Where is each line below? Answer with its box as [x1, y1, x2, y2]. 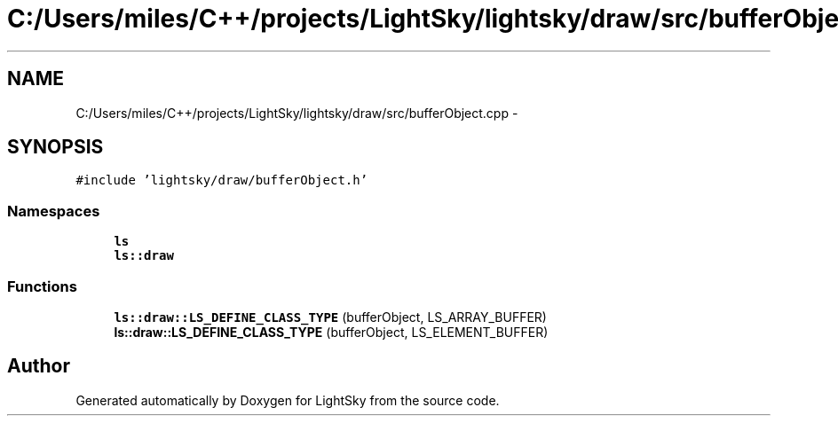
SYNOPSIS [7, 136, 104, 159]
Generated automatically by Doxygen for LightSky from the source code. [75, 392, 500, 408]
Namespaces [7, 201, 100, 220]
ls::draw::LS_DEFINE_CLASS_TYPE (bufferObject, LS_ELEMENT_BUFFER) [114, 324, 549, 340]
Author [7, 355, 70, 378]
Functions [7, 277, 77, 295]
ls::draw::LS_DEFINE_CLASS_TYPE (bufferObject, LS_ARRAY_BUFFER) [114, 309, 547, 325]
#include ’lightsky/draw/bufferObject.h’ [75, 173, 368, 188]
